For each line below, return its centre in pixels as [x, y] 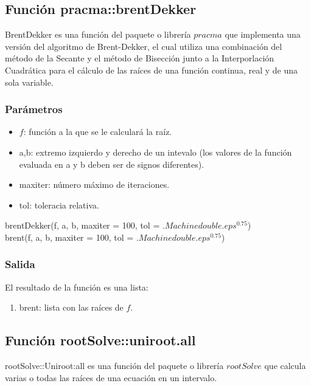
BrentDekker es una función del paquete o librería [98, 34]
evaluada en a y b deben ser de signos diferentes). [112, 164]
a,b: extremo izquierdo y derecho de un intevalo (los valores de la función [155, 152]
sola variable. [29, 82]
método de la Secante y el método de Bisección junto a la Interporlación [140, 58]
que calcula [285, 366]
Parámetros [34, 109]
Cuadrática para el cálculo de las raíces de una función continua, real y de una [151, 70]
